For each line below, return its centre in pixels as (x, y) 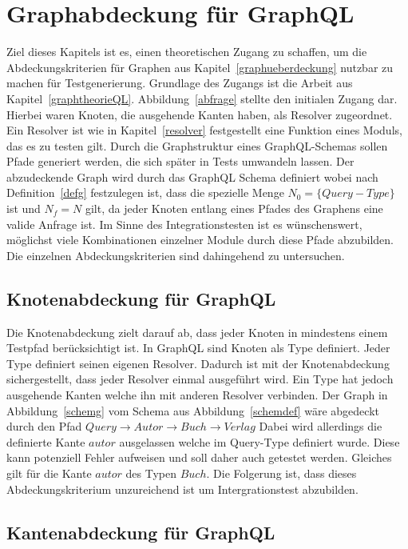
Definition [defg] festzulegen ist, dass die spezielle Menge (145, 192)
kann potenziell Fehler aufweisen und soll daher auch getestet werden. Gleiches (199, 457)
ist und (24, 208)
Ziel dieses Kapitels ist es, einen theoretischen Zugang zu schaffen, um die (187, 52)
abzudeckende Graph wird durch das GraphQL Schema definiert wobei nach (192, 176)
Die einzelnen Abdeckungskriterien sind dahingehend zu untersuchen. (176, 255)
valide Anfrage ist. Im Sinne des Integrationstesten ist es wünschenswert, (184, 224)
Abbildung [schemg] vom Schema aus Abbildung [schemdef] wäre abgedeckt (193, 410)
